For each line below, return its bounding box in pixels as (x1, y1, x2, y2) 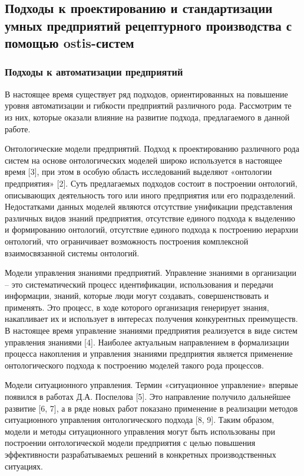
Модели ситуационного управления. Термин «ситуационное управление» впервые (5, 379, 298, 391)
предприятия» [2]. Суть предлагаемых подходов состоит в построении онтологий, (5, 177, 298, 189)
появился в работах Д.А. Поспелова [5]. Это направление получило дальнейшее (5, 390, 291, 403)
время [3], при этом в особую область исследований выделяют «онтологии (5, 165, 272, 178)
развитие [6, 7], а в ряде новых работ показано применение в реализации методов (5, 402, 298, 414)
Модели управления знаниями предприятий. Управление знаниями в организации (5, 266, 296, 279)
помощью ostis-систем (5, 34, 134, 52)
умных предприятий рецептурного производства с (5, 16, 292, 34)
